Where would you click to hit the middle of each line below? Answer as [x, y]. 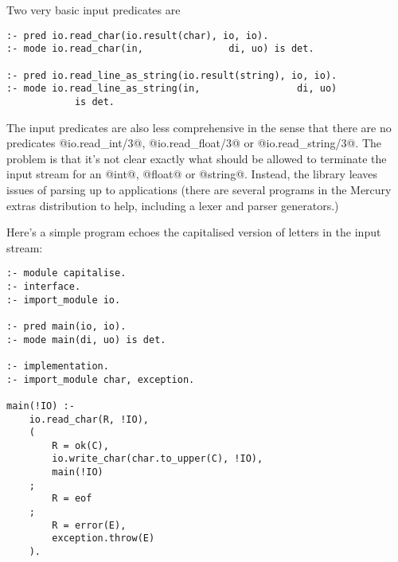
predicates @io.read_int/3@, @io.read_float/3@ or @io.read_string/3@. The [194, 143]
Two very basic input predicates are [94, 10]
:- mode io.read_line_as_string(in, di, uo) [172, 89]
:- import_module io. [64, 300]
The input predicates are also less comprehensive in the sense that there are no [199, 127]
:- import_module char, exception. [101, 379]
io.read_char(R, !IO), [89, 419]
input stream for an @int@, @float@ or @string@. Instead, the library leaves [192, 174]
